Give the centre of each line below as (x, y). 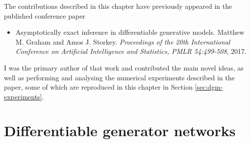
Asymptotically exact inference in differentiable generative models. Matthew (130, 32)
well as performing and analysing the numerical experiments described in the (119, 77)
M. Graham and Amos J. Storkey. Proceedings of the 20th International (123, 41)
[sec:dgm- (209, 87)
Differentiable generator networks (120, 130)
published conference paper (45, 15)
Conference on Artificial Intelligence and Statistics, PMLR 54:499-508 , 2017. (131, 51)
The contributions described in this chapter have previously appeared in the (118, 6)
